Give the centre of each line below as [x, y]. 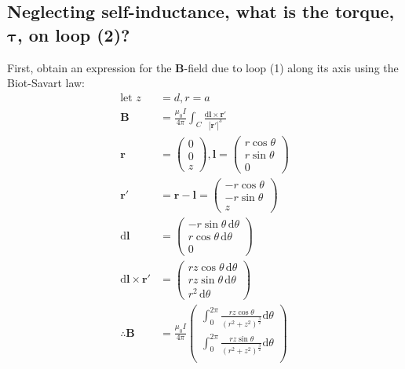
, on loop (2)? [73, 34]
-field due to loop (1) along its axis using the [291, 67]
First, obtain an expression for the [89, 67]
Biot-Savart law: [46, 83]
